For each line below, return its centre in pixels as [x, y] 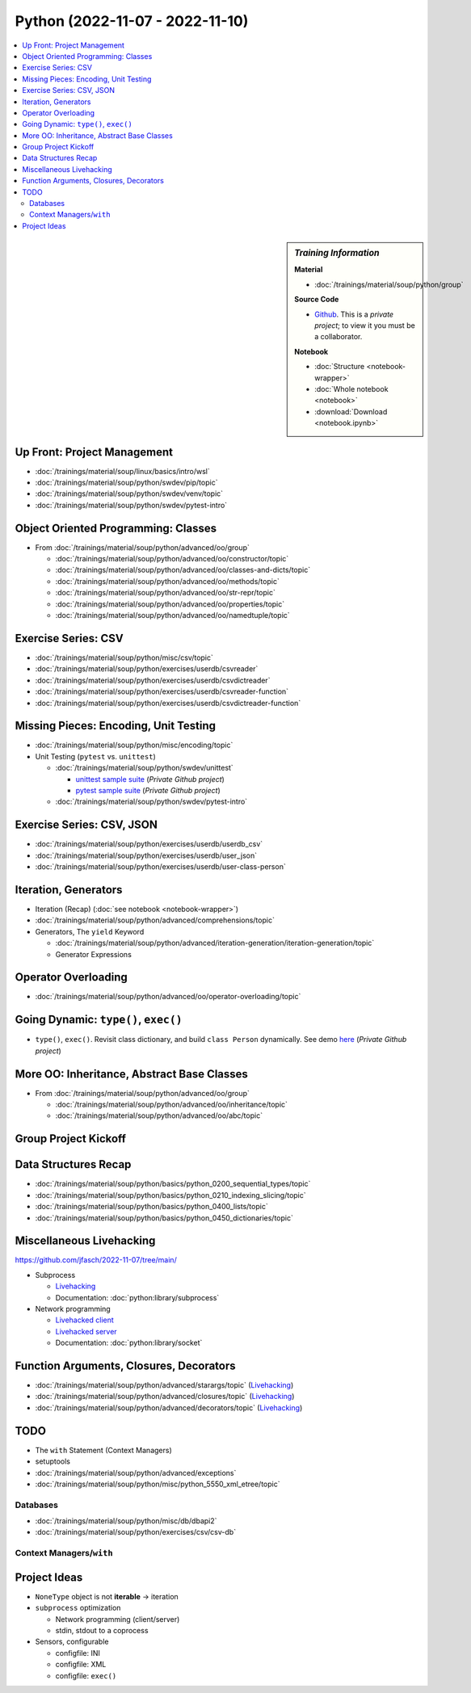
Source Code [317, 300]
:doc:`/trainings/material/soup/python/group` [389, 284]
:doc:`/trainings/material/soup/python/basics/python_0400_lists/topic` [151, 1207]
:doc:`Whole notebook [351, 389]
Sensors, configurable [72, 1642]
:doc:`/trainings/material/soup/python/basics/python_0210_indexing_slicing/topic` [170, 1195]
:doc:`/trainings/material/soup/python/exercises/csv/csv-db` [136, 1532]
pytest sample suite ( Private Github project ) [148, 790]
